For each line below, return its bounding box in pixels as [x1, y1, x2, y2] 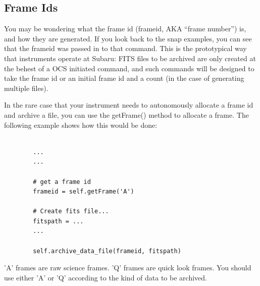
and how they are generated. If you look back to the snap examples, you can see [4, 33, 252, 43]
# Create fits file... [33, 208, 109, 215]
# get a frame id [33, 178, 91, 185]
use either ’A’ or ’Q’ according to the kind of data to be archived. [4, 272, 207, 282]
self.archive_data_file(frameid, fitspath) [33, 247, 181, 255]
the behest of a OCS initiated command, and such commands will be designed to [4, 63, 254, 73]
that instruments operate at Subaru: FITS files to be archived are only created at [4, 53, 256, 63]
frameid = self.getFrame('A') [33, 188, 134, 196]
